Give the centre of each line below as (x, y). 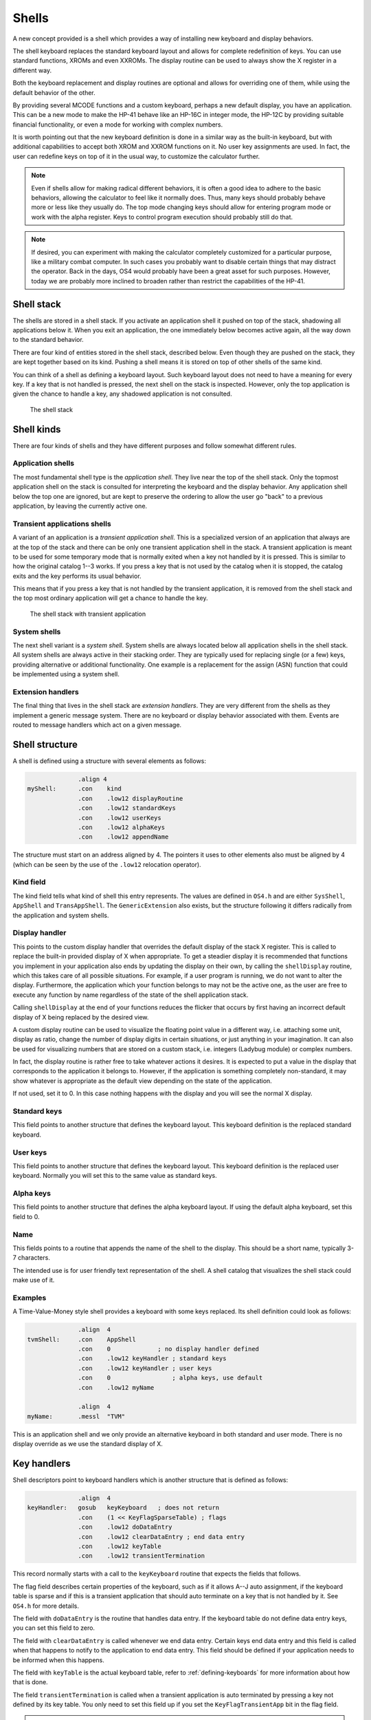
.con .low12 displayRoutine (131, 798)
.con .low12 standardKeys (127, 808)
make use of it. (34, 1280)
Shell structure (45, 744)
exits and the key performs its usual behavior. (77, 576)
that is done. (30, 1682)
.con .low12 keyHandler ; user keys (145, 1368)
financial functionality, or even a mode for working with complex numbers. (118, 125)
